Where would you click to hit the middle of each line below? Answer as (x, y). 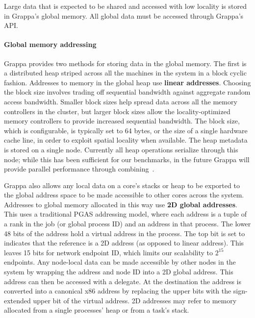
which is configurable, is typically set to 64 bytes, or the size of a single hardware (126, 130)
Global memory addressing (50, 44)
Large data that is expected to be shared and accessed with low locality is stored (125, 6)
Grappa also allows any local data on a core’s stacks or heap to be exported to (122, 185)
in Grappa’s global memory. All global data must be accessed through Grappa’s (124, 15)
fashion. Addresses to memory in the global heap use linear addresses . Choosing (127, 82)
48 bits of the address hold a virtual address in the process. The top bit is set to (125, 233)
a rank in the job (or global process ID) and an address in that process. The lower (127, 224)
